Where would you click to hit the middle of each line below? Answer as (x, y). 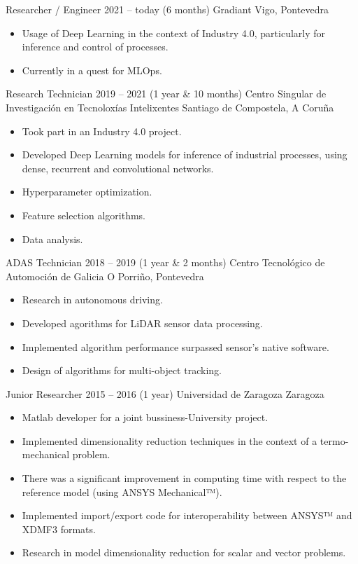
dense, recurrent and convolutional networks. (118, 168)
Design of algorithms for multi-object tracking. (122, 370)
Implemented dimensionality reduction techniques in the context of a (170, 440)
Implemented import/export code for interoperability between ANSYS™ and (187, 515)
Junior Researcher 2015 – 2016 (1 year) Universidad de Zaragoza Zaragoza (165, 393)
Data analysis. (52, 239)
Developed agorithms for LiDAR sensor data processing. (142, 323)
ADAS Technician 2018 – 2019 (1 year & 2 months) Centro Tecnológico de (165, 262)
